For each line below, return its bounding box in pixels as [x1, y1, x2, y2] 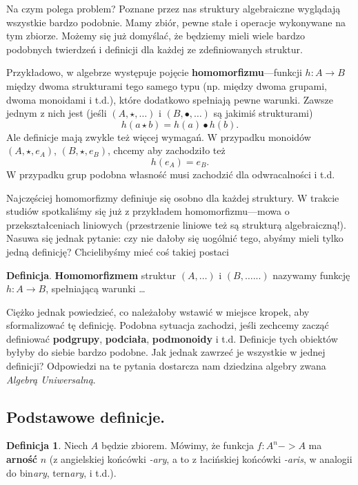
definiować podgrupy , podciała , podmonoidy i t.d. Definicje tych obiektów [6, 331, 338, 345]
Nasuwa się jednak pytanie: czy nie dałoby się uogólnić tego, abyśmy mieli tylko [6, 231, 344, 245]
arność [6, 452, 37, 466]
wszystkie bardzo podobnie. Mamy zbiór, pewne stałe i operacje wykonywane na [6, 15, 346, 29]
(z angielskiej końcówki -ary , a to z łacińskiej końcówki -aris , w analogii [49, 452, 352, 466]
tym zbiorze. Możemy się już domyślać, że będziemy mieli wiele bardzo [6, 28, 305, 43]
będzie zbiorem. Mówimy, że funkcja [101, 438, 254, 453]
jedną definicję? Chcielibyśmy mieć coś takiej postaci [6, 244, 229, 258]
